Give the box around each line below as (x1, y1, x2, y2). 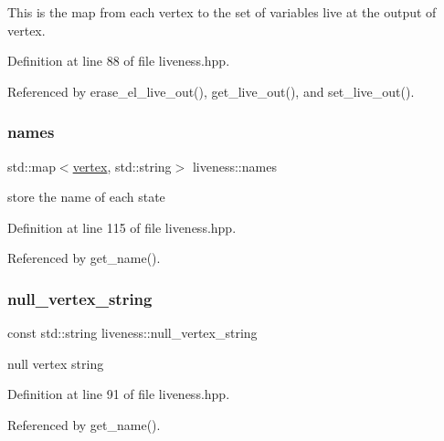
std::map (7, 156, 56, 175)
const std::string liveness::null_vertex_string (7, 323, 258, 342)
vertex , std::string (72, 156, 172, 175)
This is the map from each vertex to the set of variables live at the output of (7, 3, 437, 21)
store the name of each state (7, 187, 165, 206)
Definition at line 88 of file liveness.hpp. (7, 51, 230, 70)
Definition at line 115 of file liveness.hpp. (7, 217, 237, 236)
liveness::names (192, 156, 277, 175)
